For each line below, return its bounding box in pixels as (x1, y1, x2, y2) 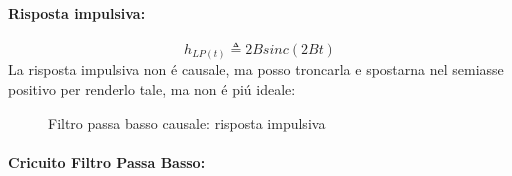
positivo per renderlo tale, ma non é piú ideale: (8, 78, 296, 99)
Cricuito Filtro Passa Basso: (8, 151, 206, 172)
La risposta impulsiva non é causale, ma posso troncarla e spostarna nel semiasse (8, 59, 504, 80)
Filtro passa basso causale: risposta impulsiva (48, 112, 326, 133)
